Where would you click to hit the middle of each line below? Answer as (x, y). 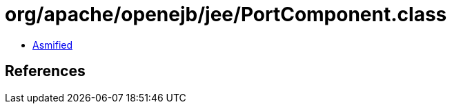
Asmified (53, 45)
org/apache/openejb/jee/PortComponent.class (226, 14)
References (45, 71)
